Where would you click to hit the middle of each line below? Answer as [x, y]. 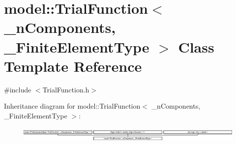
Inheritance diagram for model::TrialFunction [72, 106]
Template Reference [73, 66]
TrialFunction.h [66, 89]
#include [18, 89]
